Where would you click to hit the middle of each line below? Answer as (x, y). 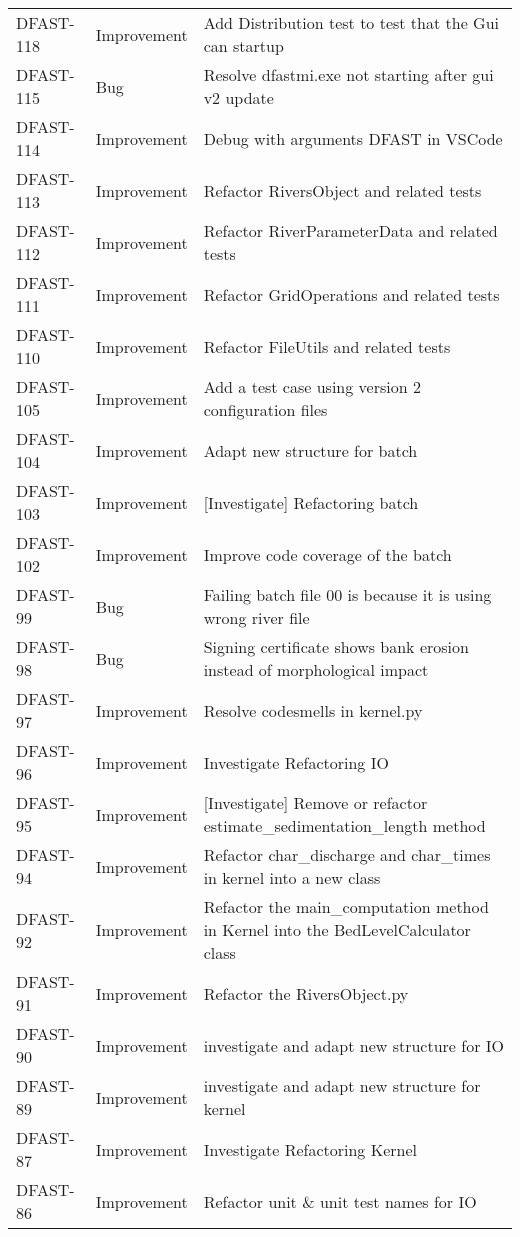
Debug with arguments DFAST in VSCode (353, 138)
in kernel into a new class (292, 877)
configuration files (265, 409)
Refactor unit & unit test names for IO (340, 1201)
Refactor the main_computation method (346, 906)
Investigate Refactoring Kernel (310, 1149)
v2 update (238, 97)
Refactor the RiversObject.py (306, 993)
